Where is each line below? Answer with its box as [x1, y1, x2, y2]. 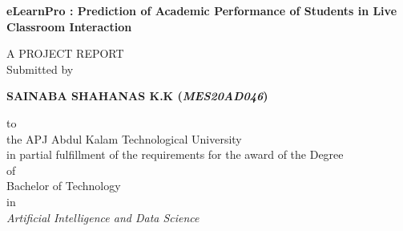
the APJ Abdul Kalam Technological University [6, 130, 242, 147]
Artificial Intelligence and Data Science [6, 209, 199, 225]
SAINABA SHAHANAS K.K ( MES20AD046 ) [6, 87, 268, 104]
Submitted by [6, 60, 74, 77]
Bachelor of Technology [6, 177, 121, 194]
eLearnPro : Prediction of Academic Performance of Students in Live [6, 2, 397, 18]
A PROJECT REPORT [6, 45, 124, 62]
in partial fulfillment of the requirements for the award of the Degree [6, 146, 344, 163]
